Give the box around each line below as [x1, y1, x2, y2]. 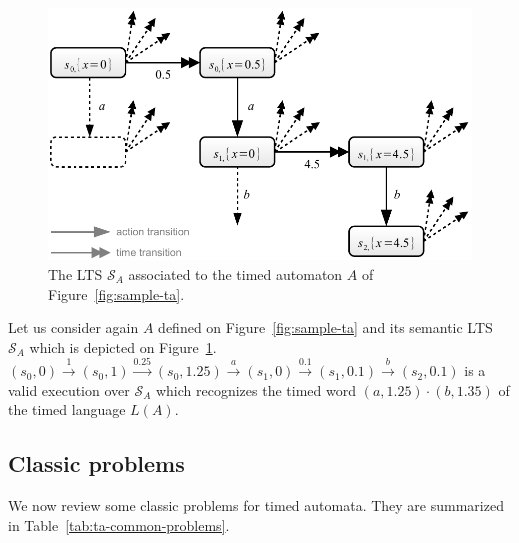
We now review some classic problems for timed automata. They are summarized [8, 495, 504, 516]
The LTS [48, 263, 103, 284]
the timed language [8, 399, 126, 420]
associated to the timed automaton [128, 263, 343, 284]
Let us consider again [8, 317, 139, 338]
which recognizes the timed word [155, 379, 356, 400]
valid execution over [8, 379, 130, 400]
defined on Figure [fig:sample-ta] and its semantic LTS [158, 317, 493, 338]
